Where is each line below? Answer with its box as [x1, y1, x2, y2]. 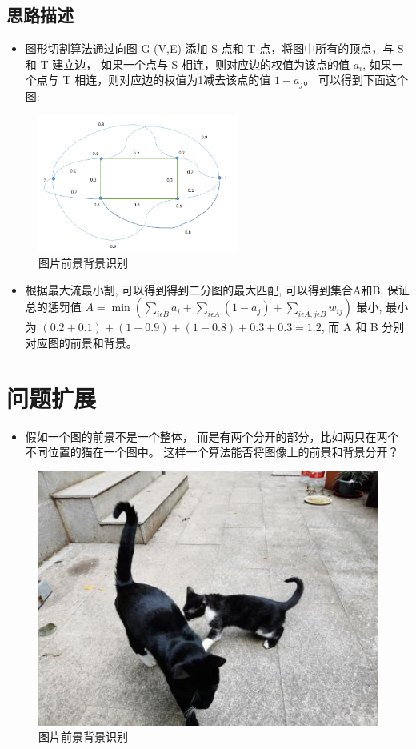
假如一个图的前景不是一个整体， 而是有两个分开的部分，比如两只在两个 [25, 427, 399, 444]
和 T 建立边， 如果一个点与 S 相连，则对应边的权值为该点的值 [25, 55, 350, 72]
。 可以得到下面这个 [303, 71, 408, 88]
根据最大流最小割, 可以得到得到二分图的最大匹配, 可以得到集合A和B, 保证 [25, 281, 410, 298]
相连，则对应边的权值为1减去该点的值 [74, 71, 271, 88]
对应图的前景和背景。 [25, 334, 138, 350]
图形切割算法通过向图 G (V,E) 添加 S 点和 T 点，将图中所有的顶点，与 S [25, 40, 404, 57]
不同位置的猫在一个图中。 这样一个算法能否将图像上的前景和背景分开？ [25, 443, 399, 460]
